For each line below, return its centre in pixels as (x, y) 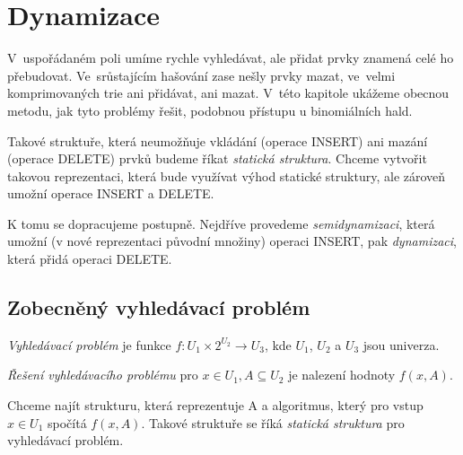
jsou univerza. (401, 344)
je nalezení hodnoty (342, 375)
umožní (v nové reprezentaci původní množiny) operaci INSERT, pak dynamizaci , (232, 241)
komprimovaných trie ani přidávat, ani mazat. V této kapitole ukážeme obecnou (228, 93)
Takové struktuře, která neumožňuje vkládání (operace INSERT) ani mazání (218, 140)
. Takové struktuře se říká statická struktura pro (273, 422)
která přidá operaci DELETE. (90, 259)
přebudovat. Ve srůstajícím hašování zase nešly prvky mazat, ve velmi (201, 75)
